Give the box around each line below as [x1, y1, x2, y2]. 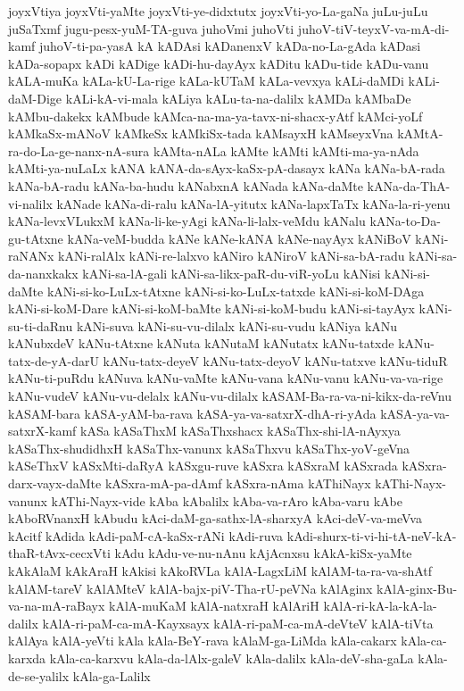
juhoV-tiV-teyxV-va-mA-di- [297, 19, 450, 37]
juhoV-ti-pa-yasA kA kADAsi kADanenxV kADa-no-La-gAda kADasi [38, 37, 421, 55]
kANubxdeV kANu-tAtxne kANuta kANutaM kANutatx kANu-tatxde [8, 334, 394, 353]
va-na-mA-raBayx [8, 596, 105, 615]
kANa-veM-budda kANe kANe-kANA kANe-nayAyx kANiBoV [67, 229, 411, 247]
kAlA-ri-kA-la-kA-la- [323, 596, 437, 615]
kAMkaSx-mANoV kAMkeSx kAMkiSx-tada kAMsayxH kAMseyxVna [8, 124, 394, 143]
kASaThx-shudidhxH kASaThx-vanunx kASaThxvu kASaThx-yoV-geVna [8, 438, 410, 457]
